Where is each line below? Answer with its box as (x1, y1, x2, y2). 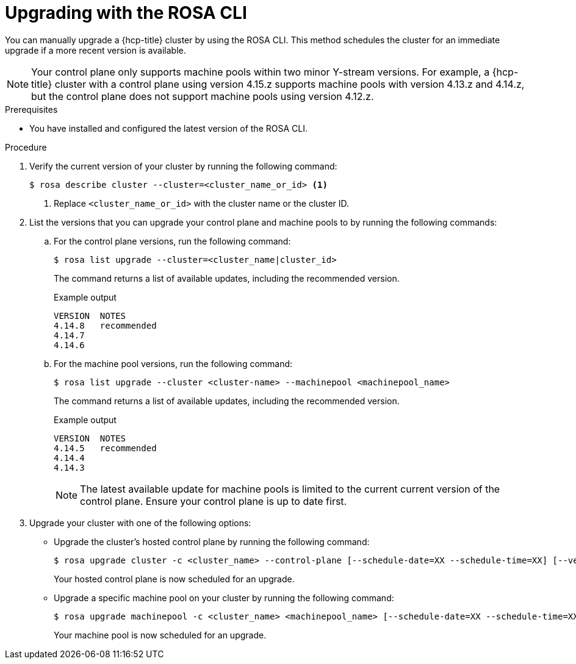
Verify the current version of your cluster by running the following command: (29, 160, 337, 171)
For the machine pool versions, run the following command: (54, 358, 293, 369)
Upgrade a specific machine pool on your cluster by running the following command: (54, 592, 394, 603)
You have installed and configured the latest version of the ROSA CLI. (29, 123, 308, 134)
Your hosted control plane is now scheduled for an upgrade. (54, 573, 295, 584)
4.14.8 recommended (54, 320, 157, 330)
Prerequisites (5, 104, 58, 115)
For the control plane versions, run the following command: (54, 235, 291, 246)
